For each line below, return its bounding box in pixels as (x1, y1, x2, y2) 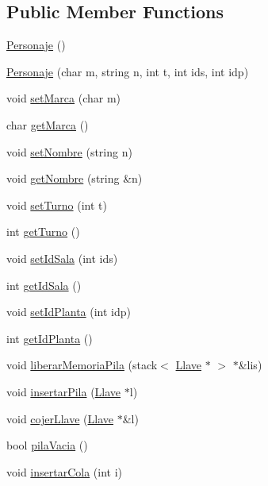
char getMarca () (6, 116, 89, 133)
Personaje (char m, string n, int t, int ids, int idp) (6, 63, 249, 79)
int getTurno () (6, 223, 80, 240)
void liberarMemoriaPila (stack (6, 357, 158, 373)
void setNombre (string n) (6, 143, 132, 160)
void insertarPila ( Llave (6, 383, 121, 399)
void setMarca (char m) (6, 90, 121, 106)
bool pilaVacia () (6, 437, 88, 453)
